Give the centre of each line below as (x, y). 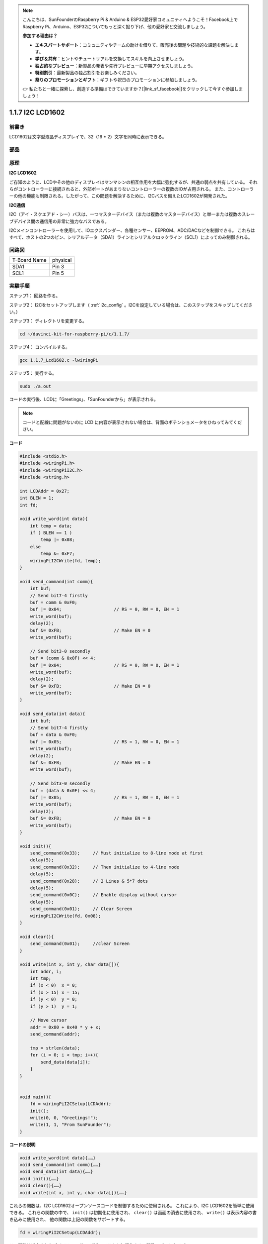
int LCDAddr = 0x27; (44, 491)
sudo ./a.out (35, 386)
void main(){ (35, 1097)
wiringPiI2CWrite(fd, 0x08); (66, 916)
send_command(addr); (55, 1034)
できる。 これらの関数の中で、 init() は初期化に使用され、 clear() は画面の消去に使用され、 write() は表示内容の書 (133, 1212)
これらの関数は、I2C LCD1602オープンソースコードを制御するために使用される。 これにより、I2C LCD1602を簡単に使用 (132, 1205)
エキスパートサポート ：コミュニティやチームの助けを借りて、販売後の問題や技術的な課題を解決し (134, 45)
